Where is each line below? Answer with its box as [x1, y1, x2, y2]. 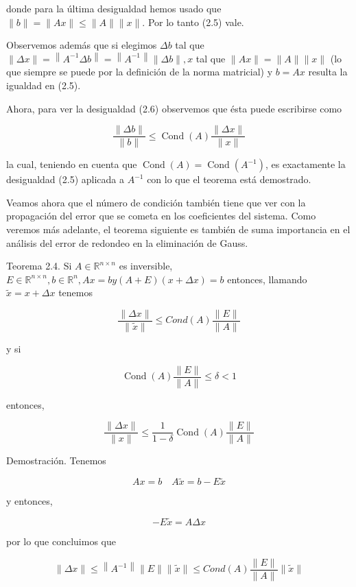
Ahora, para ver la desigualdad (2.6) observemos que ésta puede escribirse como [6, 101, 342, 115]
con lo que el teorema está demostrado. [147, 172, 311, 187]
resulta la [308, 64, 348, 79]
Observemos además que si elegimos [6, 38, 157, 52]
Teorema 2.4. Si [6, 259, 72, 273]
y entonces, [6, 494, 53, 508]
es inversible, [119, 259, 173, 273]
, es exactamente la [265, 157, 346, 171]
